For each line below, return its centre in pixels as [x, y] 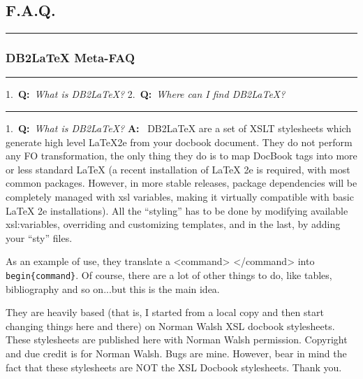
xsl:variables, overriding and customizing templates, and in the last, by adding [173, 224]
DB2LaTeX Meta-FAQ [71, 58]
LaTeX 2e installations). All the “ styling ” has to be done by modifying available [177, 210]
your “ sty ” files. [39, 237]
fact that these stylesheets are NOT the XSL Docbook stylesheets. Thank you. [174, 367]
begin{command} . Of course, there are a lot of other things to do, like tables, [169, 274]
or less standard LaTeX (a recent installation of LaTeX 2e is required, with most [178, 169]
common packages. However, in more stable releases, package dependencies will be [181, 183]
